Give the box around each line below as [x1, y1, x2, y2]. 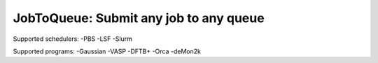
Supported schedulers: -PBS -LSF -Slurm [13, 35, 133, 43]
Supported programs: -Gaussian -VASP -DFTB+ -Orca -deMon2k [13, 47, 201, 55]
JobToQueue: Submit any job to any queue [13, 10, 265, 26]
